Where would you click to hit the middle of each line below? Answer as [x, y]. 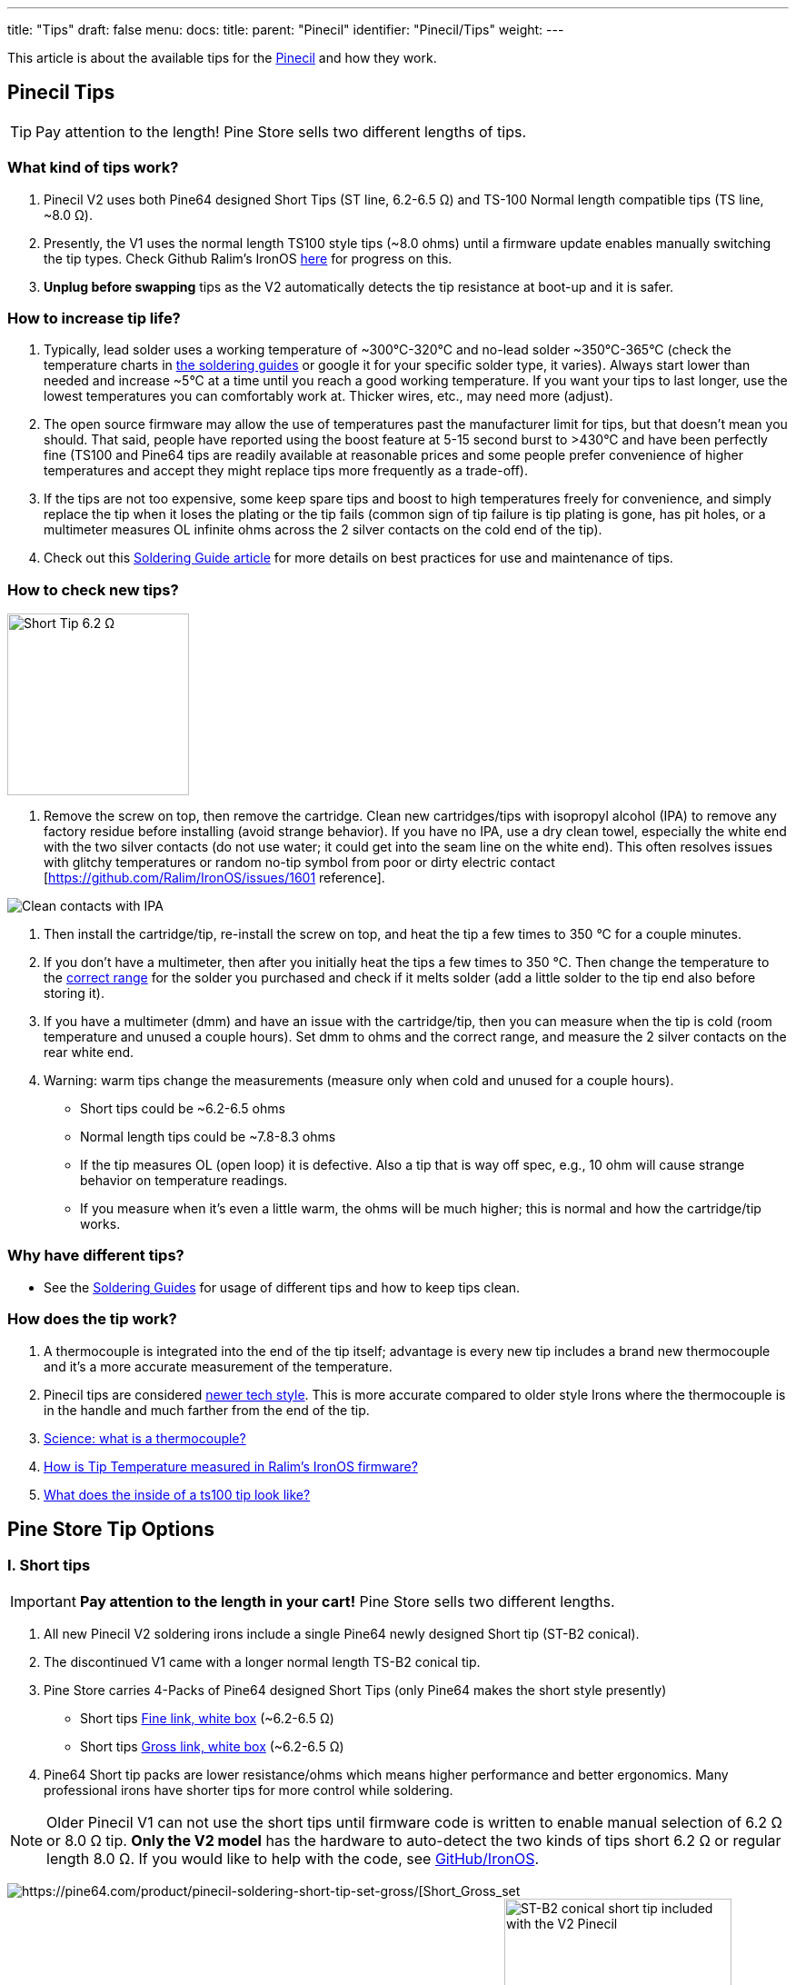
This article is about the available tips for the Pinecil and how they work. [222, 58]
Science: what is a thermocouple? [145, 1438]
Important [43, 1601]
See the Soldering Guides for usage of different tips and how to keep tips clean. [282, 1287]
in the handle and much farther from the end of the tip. [207, 1410]
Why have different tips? [96, 1256]
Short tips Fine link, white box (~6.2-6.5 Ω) [207, 1718]
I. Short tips [49, 1566]
